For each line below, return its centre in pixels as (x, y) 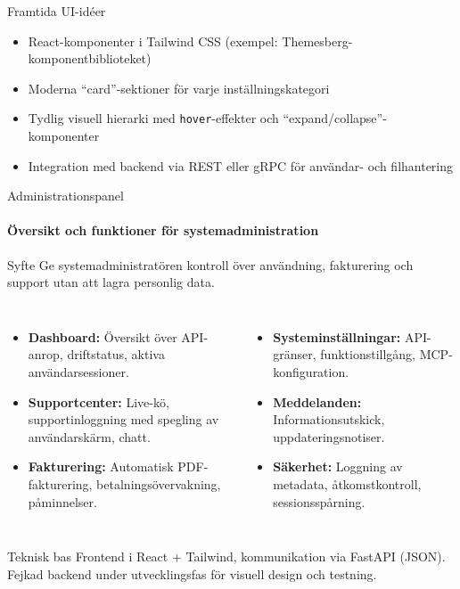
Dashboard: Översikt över (103, 336)
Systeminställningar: (337, 336)
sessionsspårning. (319, 501)
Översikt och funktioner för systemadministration (163, 230)
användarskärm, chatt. (89, 436)
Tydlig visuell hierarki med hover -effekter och (153, 118)
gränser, (295, 354)
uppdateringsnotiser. (329, 436)
